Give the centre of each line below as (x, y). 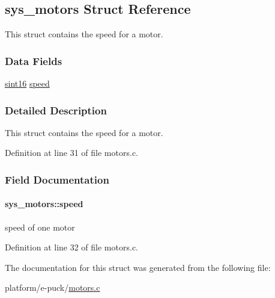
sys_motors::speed (44, 204)
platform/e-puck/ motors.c (53, 287)
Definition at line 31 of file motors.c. (71, 153)
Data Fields (34, 61)
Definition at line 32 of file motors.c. (71, 247)
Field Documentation (57, 179)
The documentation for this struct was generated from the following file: (138, 267)
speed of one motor (40, 227)
